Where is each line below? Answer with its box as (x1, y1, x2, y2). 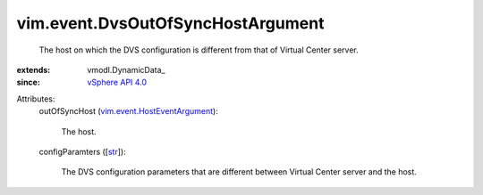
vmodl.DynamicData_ (87, 64, 165, 75)
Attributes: (16, 93, 55, 104)
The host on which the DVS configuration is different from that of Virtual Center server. (38, 45, 360, 55)
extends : (16, 64, 51, 75)
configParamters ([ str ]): (38, 146, 126, 157)
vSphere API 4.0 (87, 77, 148, 88)
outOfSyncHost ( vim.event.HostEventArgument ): (38, 106, 218, 117)
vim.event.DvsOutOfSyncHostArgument (16, 13, 325, 33)
